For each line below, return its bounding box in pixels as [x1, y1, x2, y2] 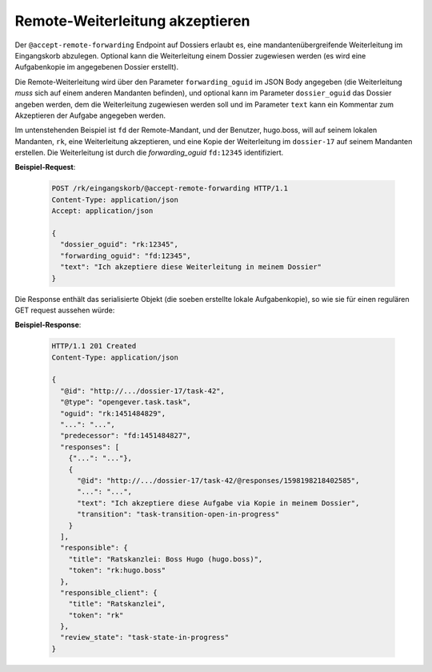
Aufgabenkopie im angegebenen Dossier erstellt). [14, 62, 179, 72]
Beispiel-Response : [14, 320, 82, 330]
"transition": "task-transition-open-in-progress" [77, 509, 280, 519]
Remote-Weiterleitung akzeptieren [14, 12, 250, 30]
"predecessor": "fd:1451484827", [60, 431, 191, 441]
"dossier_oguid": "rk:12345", [60, 240, 179, 249]
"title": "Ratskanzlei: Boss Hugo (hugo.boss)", [68, 554, 263, 564]
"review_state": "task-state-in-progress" [60, 633, 230, 642]
